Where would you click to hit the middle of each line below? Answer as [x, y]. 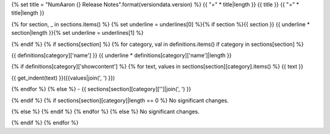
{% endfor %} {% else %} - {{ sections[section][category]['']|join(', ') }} [101, 89]
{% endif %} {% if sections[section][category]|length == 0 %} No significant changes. [120, 100]
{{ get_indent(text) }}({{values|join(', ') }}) [63, 78]
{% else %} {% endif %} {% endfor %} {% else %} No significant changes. [105, 111]
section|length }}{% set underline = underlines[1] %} [77, 33]
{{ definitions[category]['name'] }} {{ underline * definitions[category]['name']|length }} [122, 55]
